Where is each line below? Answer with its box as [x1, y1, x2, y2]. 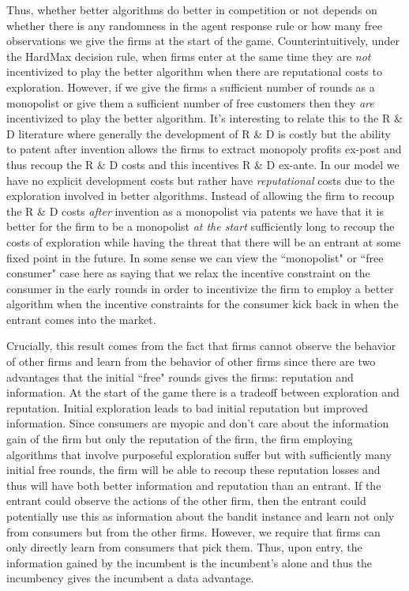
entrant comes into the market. [6, 311, 156, 327]
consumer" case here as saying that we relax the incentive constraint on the [6, 265, 370, 281]
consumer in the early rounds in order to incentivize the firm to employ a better [6, 280, 394, 296]
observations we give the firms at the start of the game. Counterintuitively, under [6, 32, 400, 49]
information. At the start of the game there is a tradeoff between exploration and [6, 384, 400, 401]
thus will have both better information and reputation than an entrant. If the [6, 476, 381, 493]
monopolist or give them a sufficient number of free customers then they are [6, 94, 374, 111]
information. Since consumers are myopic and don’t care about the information [6, 415, 389, 431]
